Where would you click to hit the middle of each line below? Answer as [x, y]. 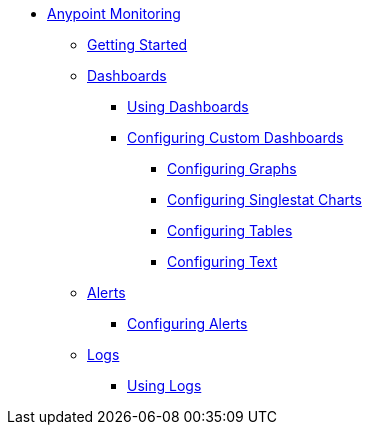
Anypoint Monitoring [114, 13]
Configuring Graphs [232, 168]
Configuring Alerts [187, 323]
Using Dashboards [188, 106]
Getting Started [137, 44]
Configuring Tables [230, 230]
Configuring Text [222, 261]
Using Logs [164, 385]
